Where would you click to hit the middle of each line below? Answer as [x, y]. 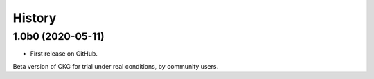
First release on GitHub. [64, 54]
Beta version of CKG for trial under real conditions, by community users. [115, 66]
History [35, 18]
